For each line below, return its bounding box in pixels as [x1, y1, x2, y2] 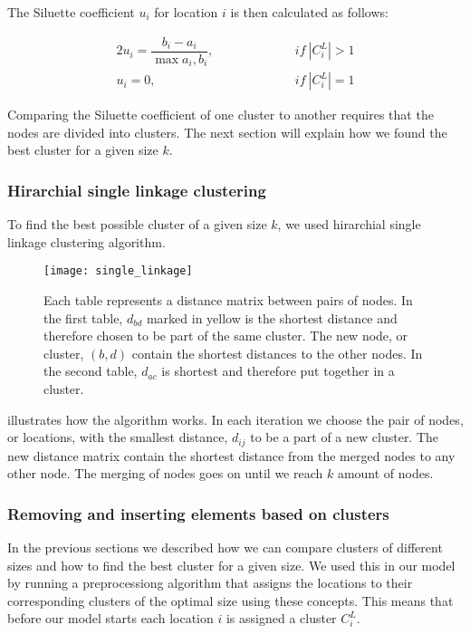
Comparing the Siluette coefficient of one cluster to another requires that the [7, 105, 434, 124]
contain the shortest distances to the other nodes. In [131, 343, 423, 362]
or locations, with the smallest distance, [7, 427, 228, 447]
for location [154, 3, 218, 21]
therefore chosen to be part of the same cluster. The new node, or [43, 326, 408, 345]
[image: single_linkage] [43, 264, 193, 278]
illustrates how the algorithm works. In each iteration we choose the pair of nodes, [7, 409, 464, 428]
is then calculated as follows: [230, 3, 388, 21]
